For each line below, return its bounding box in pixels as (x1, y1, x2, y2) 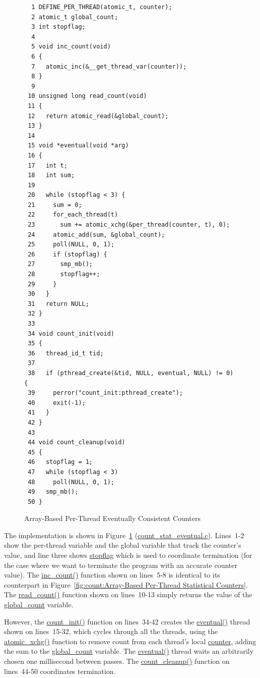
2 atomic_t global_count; (31, 13, 118, 21)
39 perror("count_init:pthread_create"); (28, 389, 183, 397)
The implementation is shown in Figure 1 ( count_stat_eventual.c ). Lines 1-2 (4, 530, 244, 540)
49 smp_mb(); (28, 488, 79, 496)
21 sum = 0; (28, 201, 82, 208)
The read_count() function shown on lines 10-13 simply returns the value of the (4, 589, 252, 600)
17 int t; (28, 162, 68, 169)
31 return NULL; (28, 300, 89, 307)
